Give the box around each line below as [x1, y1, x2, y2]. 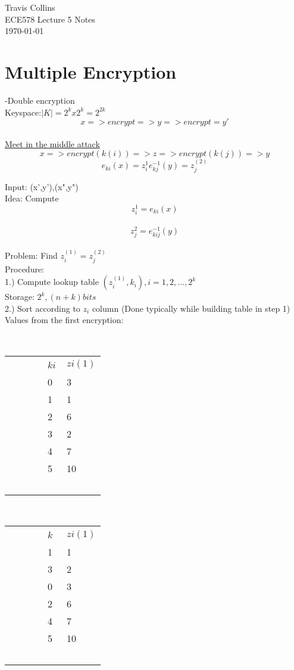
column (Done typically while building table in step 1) [92, 302, 290, 314]
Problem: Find [5, 249, 58, 262]
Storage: [5, 290, 35, 303]
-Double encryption [5, 94, 75, 106]
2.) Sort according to [5, 302, 80, 314]
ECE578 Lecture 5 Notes [5, 13, 95, 25]
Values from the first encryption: [5, 314, 124, 326]
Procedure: [5, 262, 45, 275]
